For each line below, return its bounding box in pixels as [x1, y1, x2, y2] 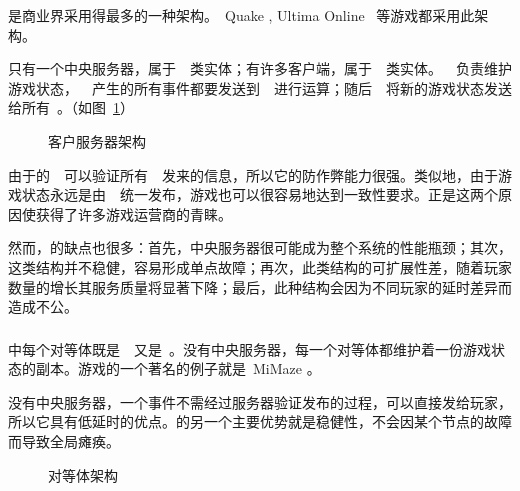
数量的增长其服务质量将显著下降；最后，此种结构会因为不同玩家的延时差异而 [8, 276, 512, 297]
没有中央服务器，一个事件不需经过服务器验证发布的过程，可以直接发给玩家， [8, 391, 512, 412]
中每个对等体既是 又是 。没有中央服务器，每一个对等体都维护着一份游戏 [8, 338, 491, 359]
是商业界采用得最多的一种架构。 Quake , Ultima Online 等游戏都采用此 [8, 5, 475, 25]
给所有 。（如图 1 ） [8, 97, 134, 118]
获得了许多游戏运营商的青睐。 [35, 203, 232, 224]
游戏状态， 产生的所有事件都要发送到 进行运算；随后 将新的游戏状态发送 [8, 77, 512, 98]
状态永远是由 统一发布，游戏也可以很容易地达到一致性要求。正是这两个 [21, 184, 498, 205]
